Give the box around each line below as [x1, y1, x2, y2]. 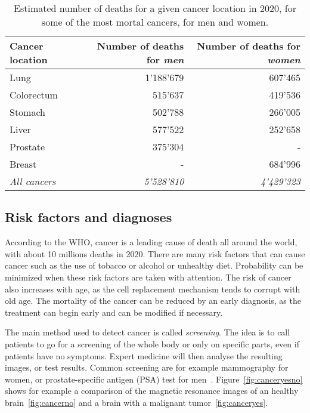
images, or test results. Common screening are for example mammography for [5, 361, 289, 374]
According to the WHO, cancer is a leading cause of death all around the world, [5, 236, 297, 248]
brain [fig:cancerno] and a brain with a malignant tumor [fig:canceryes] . [5, 396, 268, 408]
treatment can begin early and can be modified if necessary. [5, 306, 223, 318]
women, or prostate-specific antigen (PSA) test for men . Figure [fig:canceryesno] [5, 372, 303, 385]
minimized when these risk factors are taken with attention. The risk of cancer [5, 270, 292, 283]
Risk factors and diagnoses [5, 208, 172, 226]
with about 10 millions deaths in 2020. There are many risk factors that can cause [5, 247, 305, 260]
